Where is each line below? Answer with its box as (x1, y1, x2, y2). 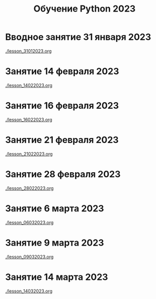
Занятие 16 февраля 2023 (5, 100, 119, 111)
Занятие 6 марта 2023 (5, 202, 104, 214)
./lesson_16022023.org (5, 116, 52, 122)
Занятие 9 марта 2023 (5, 237, 104, 248)
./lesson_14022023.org (5, 82, 53, 88)
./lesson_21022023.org (5, 151, 53, 157)
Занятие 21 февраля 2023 (5, 134, 119, 145)
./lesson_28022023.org (5, 185, 54, 191)
